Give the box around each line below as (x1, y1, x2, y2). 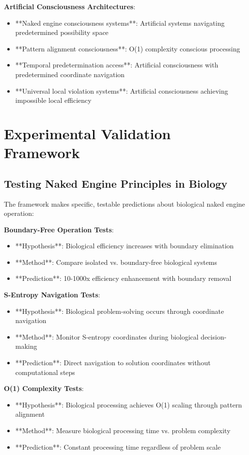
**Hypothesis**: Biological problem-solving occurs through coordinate (15, 306, 224, 316)
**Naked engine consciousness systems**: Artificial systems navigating (15, 17, 225, 28)
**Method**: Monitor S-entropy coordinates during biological (15, 331, 199, 341)
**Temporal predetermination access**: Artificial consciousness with (15, 60, 218, 70)
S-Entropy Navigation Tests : (4, 290, 100, 300)
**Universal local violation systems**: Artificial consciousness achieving (15, 85, 228, 96)
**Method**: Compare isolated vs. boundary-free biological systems (15, 257, 218, 267)
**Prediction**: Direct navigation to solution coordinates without (15, 357, 211, 368)
